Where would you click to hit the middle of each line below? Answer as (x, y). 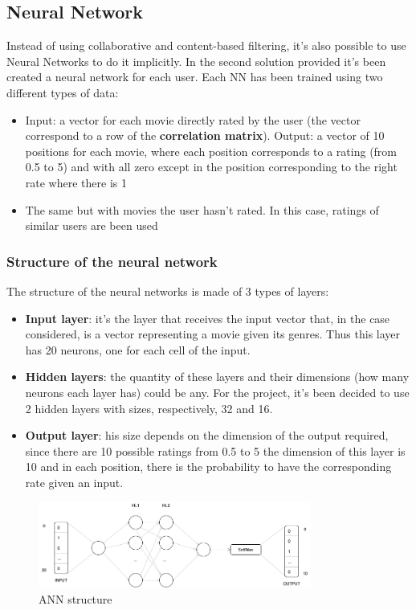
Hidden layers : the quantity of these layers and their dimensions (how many (217, 377)
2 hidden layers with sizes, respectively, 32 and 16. (149, 408)
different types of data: (63, 92)
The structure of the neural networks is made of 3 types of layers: (168, 291)
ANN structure (75, 598)
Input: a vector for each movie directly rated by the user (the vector (193, 119)
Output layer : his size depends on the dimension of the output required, (207, 435)
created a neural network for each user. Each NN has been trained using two (195, 77)
